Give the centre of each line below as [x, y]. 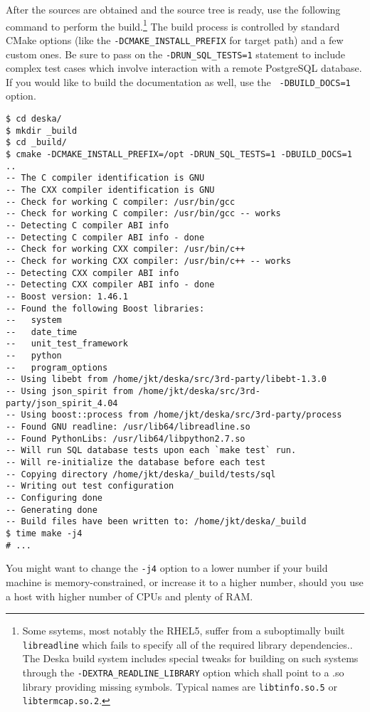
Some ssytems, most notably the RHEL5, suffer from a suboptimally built [184, 631]
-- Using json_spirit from [69, 392]
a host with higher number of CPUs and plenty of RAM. [129, 596]
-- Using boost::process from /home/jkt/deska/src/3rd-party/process [174, 415]
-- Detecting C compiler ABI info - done [105, 237]
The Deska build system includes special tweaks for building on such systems [190, 658]
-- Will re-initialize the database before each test [136, 463]
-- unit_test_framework [67, 344]
